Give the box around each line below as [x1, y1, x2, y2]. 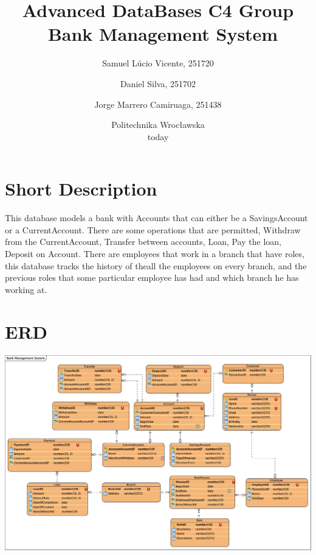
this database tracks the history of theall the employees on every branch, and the [5, 259, 307, 272]
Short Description [5, 176, 157, 201]
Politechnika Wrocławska [111, 118, 205, 131]
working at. [5, 283, 47, 295]
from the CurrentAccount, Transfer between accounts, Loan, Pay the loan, [5, 235, 281, 248]
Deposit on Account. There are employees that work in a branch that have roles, [5, 247, 304, 260]
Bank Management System [47, 21, 278, 46]
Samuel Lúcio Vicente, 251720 [102, 57, 214, 69]
